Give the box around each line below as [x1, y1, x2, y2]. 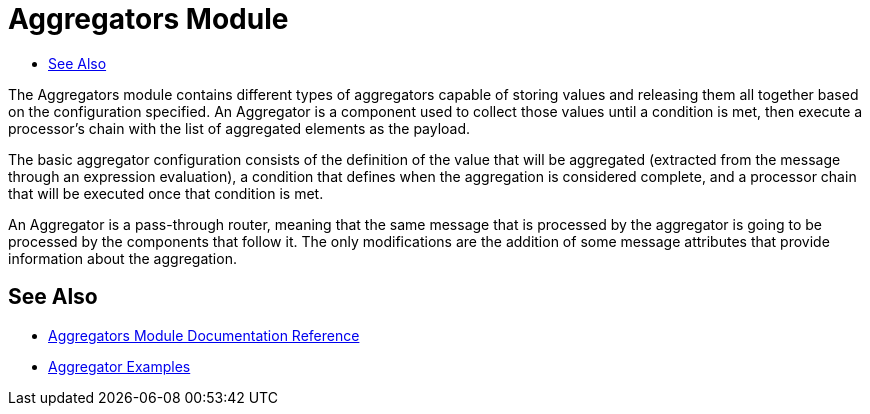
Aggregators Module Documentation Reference [48, 326, 360, 344]
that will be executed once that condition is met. [8, 184, 324, 202]
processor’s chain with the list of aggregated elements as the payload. [8, 119, 471, 137]
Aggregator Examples [48, 357, 191, 375]
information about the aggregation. [8, 249, 237, 267]
